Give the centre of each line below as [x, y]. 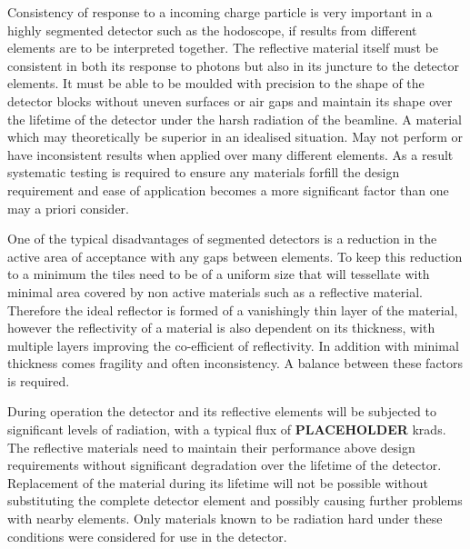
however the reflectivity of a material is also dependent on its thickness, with [221, 328]
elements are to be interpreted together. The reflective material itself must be [223, 48]
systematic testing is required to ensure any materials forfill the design [204, 172]
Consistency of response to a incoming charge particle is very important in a [220, 12]
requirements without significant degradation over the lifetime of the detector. [225, 465]
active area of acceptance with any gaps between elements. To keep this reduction [235, 256]
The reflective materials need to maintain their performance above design [211, 447]
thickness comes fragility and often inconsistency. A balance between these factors [235, 363]
